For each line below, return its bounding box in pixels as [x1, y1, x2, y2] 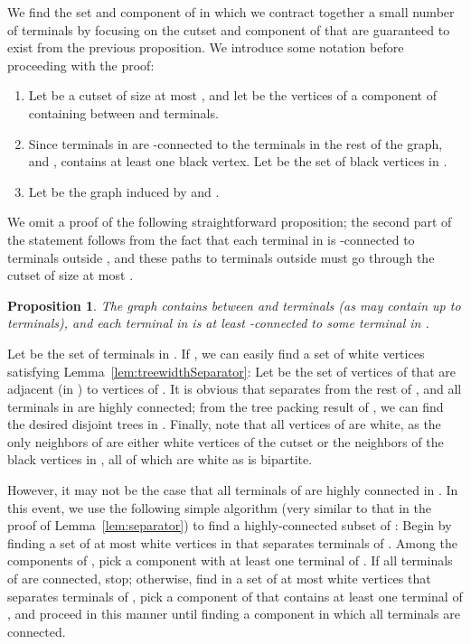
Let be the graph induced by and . [28, 182, 220, 201]
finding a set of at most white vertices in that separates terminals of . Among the [7, 533, 457, 552]
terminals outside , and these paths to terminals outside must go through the [7, 247, 435, 266]
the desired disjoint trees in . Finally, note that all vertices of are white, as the [7, 415, 441, 434]
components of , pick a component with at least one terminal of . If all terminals [7, 551, 453, 570]
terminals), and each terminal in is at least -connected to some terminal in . [7, 313, 429, 332]
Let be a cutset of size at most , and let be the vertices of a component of [28, 86, 437, 105]
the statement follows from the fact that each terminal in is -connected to [7, 229, 415, 248]
